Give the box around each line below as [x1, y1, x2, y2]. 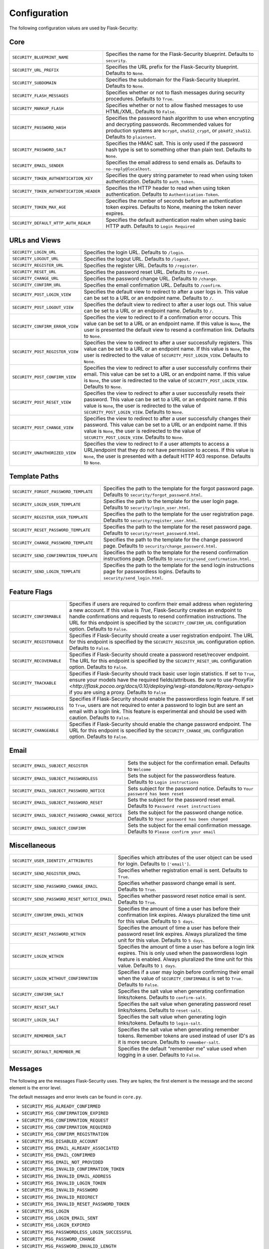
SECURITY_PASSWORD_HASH [12, 125, 66, 130]
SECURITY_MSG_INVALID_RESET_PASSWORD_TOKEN [21, 1202, 130, 1207]
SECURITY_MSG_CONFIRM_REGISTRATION [21, 1132, 109, 1137]
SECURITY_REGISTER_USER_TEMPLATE [12, 515, 88, 520]
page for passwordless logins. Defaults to [103, 568, 201, 575]
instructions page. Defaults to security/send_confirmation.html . [103, 555, 251, 562]
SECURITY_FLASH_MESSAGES [12, 93, 69, 98]
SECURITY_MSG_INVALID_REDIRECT [21, 1194, 98, 1200]
